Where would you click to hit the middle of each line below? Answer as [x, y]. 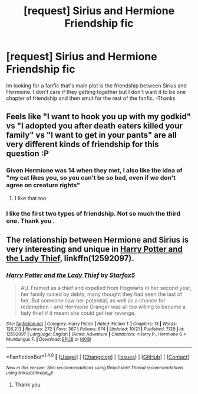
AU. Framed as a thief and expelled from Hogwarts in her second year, [106, 288]
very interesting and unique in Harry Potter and [94, 249]
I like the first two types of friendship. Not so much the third [93, 213]
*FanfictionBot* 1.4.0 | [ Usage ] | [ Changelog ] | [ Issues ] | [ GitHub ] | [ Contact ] [98, 356]
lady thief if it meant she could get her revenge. [78, 313]
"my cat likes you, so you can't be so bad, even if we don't [91, 178]
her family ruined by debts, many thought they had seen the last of [101, 294]
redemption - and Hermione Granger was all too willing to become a [103, 307]
